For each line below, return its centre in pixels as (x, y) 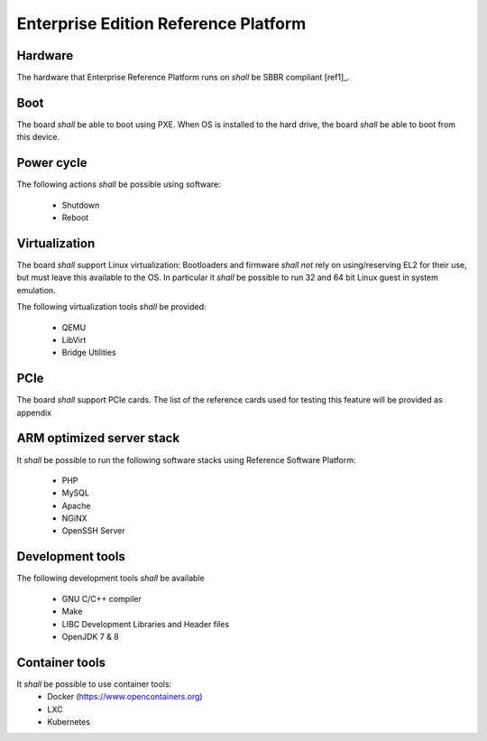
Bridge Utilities (89, 353)
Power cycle (52, 163)
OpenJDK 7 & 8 (90, 636)
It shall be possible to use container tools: (94, 684)
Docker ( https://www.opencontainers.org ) (125, 697)
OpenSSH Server (93, 531)
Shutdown (81, 205)
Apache (76, 505)
